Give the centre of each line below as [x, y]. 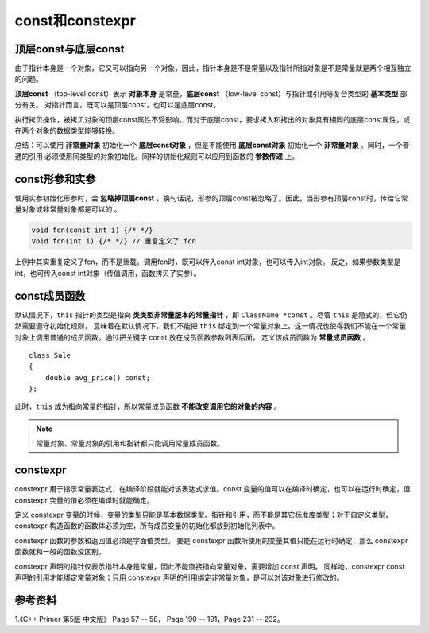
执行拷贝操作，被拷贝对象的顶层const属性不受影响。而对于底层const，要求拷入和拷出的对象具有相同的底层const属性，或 [213, 119]
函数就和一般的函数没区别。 [60, 552]
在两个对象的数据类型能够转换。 [67, 130]
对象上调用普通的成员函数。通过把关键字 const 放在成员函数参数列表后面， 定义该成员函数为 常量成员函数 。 [192, 337]
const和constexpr [75, 21]
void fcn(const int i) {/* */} [93, 230]
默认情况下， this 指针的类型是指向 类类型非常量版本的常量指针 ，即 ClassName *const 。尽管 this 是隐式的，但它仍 [211, 315]
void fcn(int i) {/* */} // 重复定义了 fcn [114, 241]
